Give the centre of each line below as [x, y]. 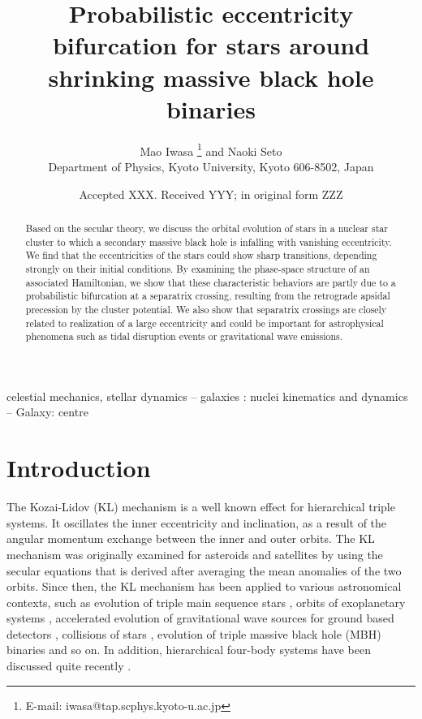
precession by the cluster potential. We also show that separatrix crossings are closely [206, 309]
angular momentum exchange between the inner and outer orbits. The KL [191, 538]
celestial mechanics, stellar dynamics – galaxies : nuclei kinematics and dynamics [207, 396]
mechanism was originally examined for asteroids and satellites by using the [195, 554]
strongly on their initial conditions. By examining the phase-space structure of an [198, 268]
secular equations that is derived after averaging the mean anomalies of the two [204, 570]
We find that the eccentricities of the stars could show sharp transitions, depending [201, 255]
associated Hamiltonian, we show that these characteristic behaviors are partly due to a [211, 282]
